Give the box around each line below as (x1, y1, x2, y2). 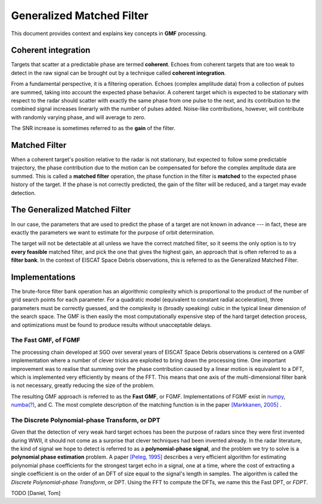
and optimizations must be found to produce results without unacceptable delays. (11, 321, 212, 328)
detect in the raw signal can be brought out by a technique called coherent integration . (11, 69, 226, 76)
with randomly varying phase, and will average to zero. (11, 113, 146, 120)
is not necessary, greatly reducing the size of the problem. (11, 382, 154, 389)
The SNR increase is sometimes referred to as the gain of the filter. (11, 125, 176, 132)
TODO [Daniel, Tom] (11, 489, 61, 496)
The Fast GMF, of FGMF (11, 336, 80, 344)
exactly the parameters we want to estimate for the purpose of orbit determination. (11, 228, 215, 236)
